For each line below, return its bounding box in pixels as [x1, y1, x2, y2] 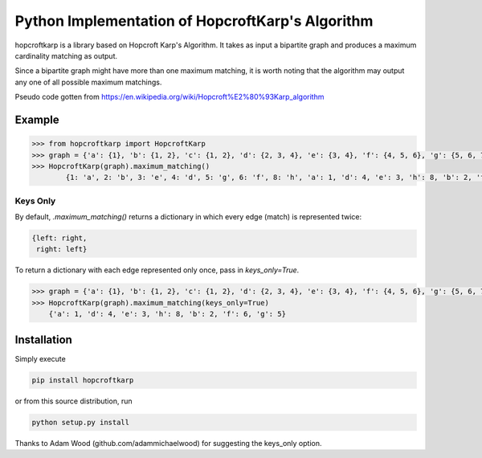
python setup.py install [31, 418, 130, 427]
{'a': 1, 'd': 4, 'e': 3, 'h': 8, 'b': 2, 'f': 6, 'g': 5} [48, 309, 287, 319]
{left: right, [31, 234, 88, 243]
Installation [14, 333, 72, 346]
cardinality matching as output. [14, 51, 118, 60]
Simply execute [14, 354, 66, 363]
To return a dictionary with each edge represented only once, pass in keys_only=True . [14, 265, 300, 275]
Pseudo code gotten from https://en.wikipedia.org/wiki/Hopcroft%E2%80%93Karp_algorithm [14, 92, 325, 102]
